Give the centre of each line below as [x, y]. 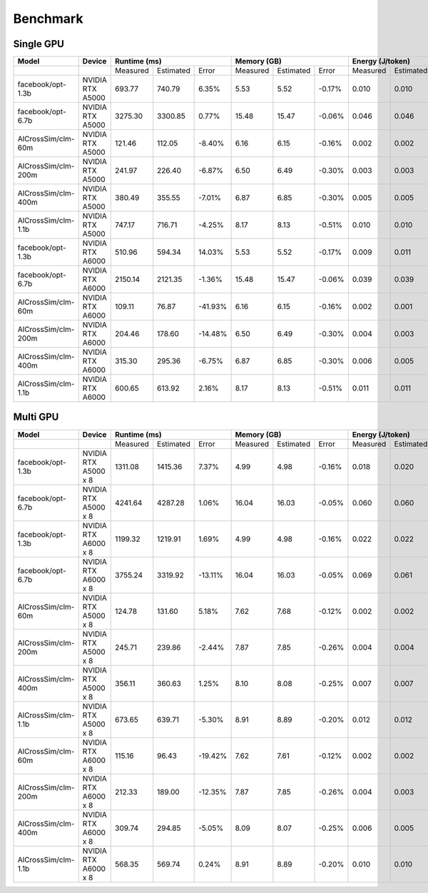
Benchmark [48, 19]
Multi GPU [36, 417]
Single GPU [39, 44]
